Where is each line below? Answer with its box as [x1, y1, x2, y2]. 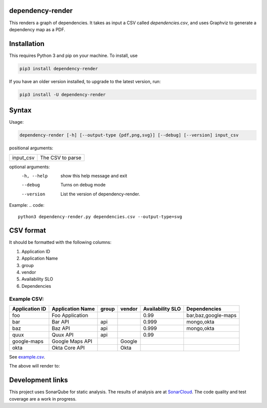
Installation [9, 40, 44, 48]
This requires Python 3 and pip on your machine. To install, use [9, 52, 138, 58]
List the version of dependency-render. [60, 191, 140, 197]
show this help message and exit [60, 173, 127, 179]
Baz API [51, 324, 70, 331]
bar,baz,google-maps [186, 312, 237, 318]
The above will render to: [9, 363, 60, 369]
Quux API [51, 331, 74, 338]
